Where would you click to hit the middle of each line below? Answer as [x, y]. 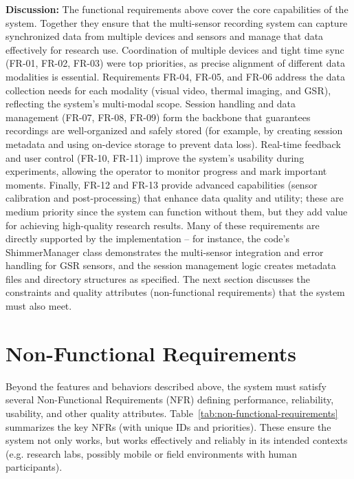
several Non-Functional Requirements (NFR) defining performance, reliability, [170, 400]
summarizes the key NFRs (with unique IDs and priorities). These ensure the [168, 426]
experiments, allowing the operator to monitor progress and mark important [166, 171]
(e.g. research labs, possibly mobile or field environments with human [152, 453]
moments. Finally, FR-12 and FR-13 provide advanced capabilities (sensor [162, 184]
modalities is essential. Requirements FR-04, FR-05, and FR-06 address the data [175, 76]
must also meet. [39, 306]
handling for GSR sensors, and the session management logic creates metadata [171, 265]
